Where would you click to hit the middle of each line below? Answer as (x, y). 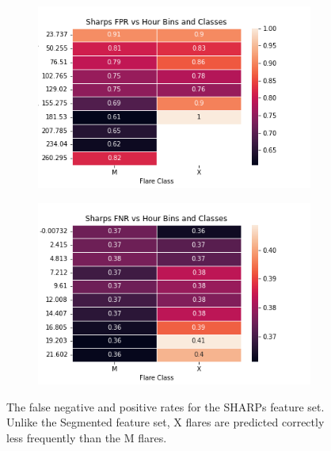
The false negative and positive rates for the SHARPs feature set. (165, 406)
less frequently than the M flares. (87, 438)
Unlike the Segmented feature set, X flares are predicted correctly (165, 422)
